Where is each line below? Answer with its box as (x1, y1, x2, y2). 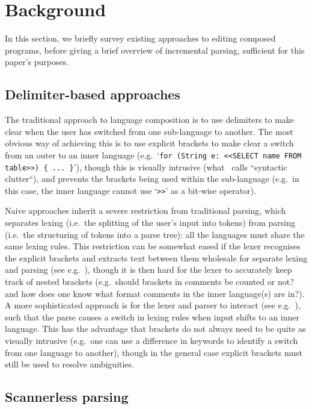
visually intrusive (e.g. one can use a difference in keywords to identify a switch (5, 334, 298, 346)
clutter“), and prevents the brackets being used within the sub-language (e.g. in (5, 172, 299, 185)
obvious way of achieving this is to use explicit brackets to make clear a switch (5, 137, 294, 149)
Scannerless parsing (5, 387, 129, 406)
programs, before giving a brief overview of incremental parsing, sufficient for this (5, 43, 305, 56)
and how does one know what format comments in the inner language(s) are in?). (5, 287, 305, 299)
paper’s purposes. (5, 55, 69, 68)
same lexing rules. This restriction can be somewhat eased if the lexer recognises (5, 240, 301, 252)
